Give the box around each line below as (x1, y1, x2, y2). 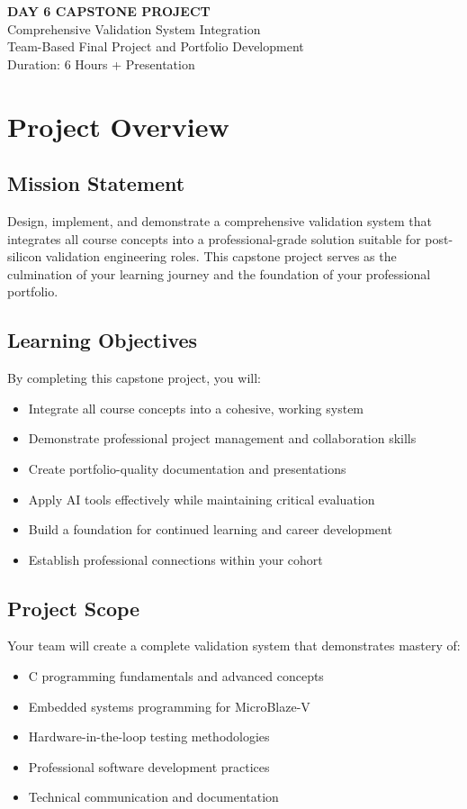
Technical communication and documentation (28, 787, 279, 806)
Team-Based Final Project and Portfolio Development (7, 37, 304, 56)
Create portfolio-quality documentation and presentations (28, 459, 346, 477)
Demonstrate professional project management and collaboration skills (28, 429, 417, 448)
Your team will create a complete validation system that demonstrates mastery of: (7, 636, 461, 655)
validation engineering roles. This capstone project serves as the (45, 247, 397, 266)
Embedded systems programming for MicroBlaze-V (28, 696, 310, 715)
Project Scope (7, 594, 140, 622)
